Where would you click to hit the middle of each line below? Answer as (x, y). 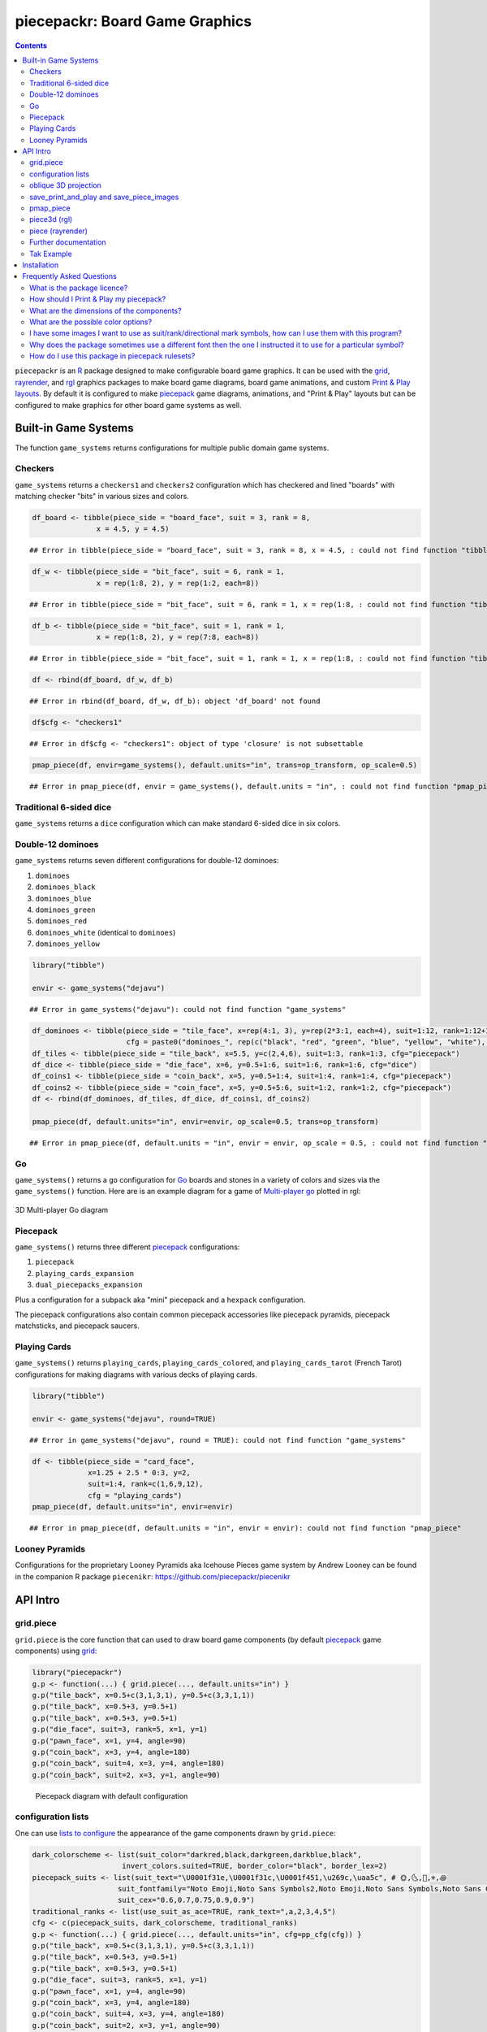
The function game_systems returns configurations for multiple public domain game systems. (172, 448)
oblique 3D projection (65, 185)
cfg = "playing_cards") (135, 1495)
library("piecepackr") (77, 1673)
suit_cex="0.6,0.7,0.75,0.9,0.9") (186, 1900)
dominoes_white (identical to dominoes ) (106, 932)
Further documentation (68, 242)
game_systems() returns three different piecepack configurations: (127, 1247)
